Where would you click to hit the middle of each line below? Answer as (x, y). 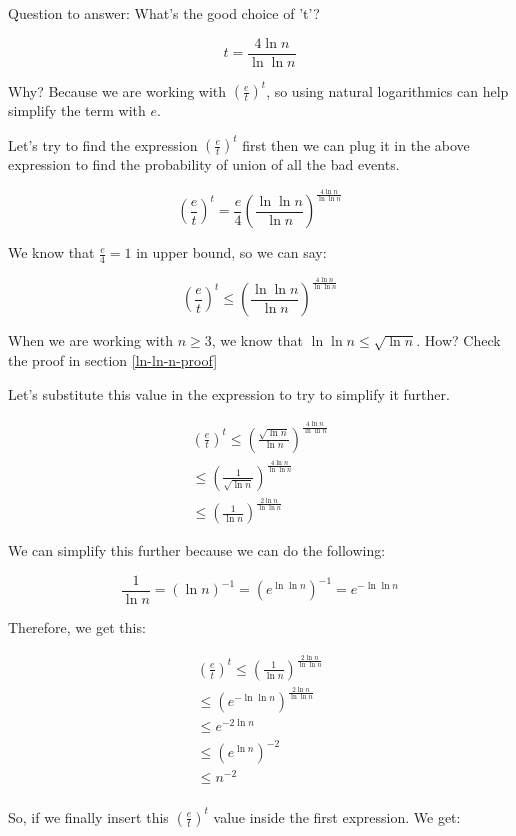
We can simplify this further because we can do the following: (197, 550)
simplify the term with (77, 110)
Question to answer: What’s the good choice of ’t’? (164, 13)
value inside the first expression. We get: (337, 816)
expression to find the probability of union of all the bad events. (204, 164)
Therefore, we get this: (77, 627)
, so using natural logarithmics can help (387, 90)
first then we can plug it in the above (356, 144)
